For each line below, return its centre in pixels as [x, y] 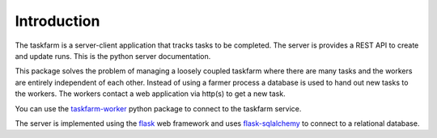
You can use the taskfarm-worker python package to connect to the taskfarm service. [158, 108]
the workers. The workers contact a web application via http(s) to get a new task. [151, 94]
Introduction [57, 21]
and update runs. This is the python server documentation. [113, 56]
